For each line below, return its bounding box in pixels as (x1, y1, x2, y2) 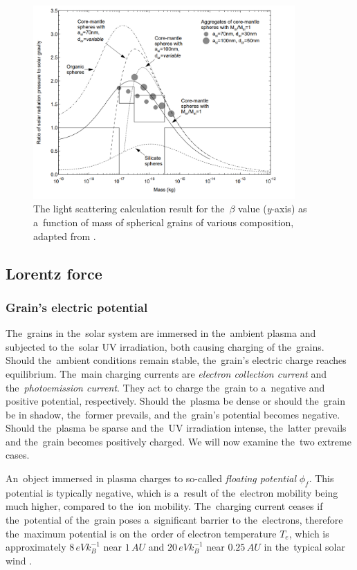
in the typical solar (264, 540, 345, 554)
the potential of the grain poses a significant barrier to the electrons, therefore (6, 513, 343, 527)
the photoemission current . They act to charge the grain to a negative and (6, 380, 325, 394)
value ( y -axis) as (237, 201, 307, 216)
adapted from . (33, 228, 96, 243)
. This (309, 471, 334, 486)
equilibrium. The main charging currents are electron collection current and (6, 366, 327, 380)
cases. (6, 448, 30, 462)
